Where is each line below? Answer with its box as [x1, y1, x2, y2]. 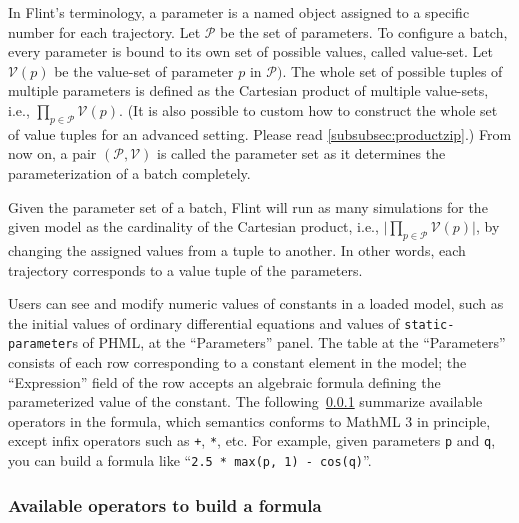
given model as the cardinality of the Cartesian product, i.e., [8, 216, 379, 237]
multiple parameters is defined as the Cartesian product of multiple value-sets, [8, 80, 489, 101]
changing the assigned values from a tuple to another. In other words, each [8, 239, 466, 260]
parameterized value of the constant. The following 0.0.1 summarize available [8, 391, 483, 412]
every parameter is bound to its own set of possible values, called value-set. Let [8, 41, 493, 62]
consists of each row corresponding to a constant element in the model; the [8, 352, 467, 373]
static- [404, 317, 455, 332]
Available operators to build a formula [8, 492, 322, 517]
